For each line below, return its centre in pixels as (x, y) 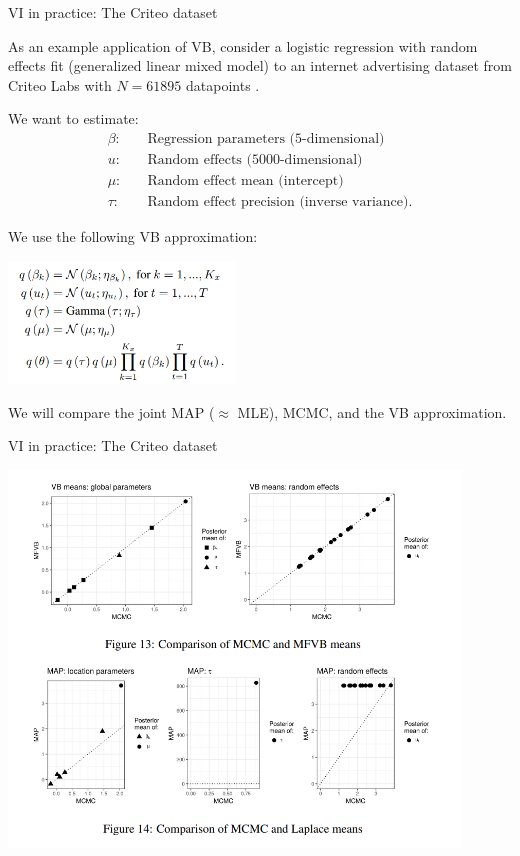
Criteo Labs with (60, 84)
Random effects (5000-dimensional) (255, 160)
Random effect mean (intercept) (245, 181)
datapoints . (222, 84)
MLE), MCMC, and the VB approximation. (372, 411)
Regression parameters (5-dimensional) (266, 138)
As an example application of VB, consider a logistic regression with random (243, 45)
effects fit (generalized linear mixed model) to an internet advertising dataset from (260, 65)
